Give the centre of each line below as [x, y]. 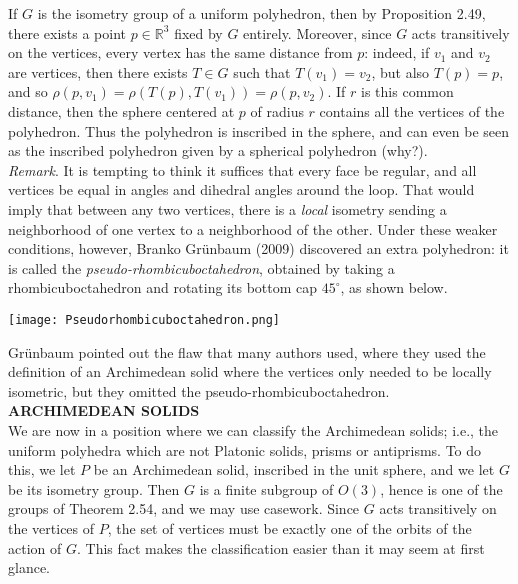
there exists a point [67, 32]
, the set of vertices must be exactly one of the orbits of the [289, 527]
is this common [407, 91]
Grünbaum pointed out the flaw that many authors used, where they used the [247, 351]
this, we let [42, 469]
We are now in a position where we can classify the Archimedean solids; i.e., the [253, 429]
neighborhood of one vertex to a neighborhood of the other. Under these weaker [253, 228]
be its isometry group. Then [94, 488]
